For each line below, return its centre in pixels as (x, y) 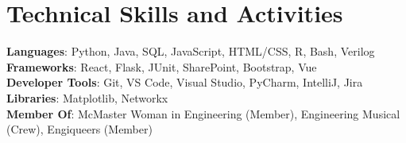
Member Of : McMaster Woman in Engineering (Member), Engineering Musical (203, 113)
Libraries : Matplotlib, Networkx (87, 97)
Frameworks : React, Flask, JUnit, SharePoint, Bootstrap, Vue (162, 66)
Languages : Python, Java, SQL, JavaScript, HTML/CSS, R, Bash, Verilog (191, 51)
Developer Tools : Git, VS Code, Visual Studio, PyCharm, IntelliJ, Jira (185, 82)
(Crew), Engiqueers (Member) (79, 129)
